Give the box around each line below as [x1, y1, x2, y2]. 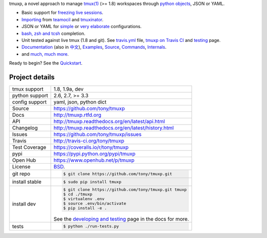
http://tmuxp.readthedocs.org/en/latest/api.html [53, 118, 165, 125]
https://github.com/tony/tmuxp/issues [53, 131, 142, 138]
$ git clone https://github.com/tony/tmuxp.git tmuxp [63, 187, 187, 192]
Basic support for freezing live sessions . [21, 10, 103, 16]
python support [12, 92, 48, 99]
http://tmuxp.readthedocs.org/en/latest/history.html [53, 125, 174, 132]
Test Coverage [12, 144, 46, 151]
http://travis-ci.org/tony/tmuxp [53, 137, 125, 144]
